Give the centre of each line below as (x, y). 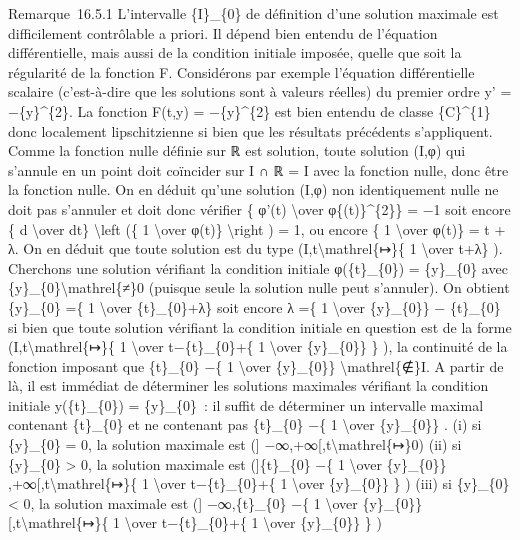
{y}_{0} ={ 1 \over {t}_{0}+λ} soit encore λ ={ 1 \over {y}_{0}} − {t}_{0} (254, 306)
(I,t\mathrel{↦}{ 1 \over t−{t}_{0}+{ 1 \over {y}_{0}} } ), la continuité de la (258, 346)
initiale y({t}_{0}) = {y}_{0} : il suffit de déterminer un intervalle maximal (246, 404)
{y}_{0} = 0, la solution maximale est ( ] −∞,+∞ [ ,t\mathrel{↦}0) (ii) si (235, 444)
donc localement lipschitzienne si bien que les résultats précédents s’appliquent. (250, 130)
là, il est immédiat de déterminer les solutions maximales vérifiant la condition (248, 385)
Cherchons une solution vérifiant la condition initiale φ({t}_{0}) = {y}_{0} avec (258, 267)
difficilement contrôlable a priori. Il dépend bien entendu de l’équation (223, 32)
